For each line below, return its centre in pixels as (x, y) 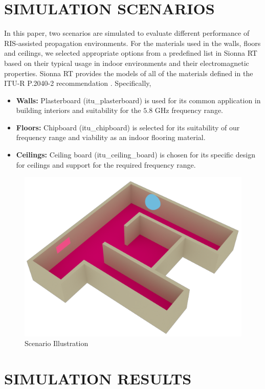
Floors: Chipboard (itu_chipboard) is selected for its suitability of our (128, 127)
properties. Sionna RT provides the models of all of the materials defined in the (129, 73)
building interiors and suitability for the (79, 110)
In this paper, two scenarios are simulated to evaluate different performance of (127, 33)
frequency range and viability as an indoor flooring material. (111, 137)
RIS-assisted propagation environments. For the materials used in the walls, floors (132, 43)
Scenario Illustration (57, 343)
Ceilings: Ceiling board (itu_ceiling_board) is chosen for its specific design (136, 155)
